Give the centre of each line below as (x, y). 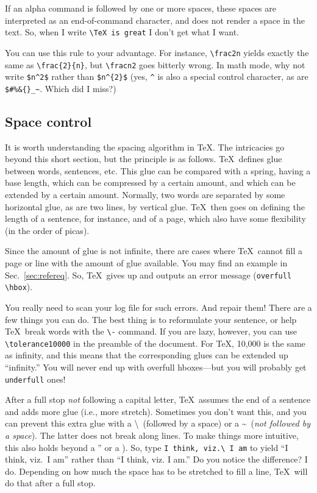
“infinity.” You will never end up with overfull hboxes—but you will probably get (156, 367)
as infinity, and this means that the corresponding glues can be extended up (147, 355)
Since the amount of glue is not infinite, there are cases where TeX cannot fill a (154, 251)
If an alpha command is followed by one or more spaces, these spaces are (141, 8)
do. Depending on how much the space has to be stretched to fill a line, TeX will (156, 471)
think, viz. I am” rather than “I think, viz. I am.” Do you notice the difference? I (156, 459)
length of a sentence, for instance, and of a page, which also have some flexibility (155, 218)
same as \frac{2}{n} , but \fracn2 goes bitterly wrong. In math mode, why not (155, 64)
